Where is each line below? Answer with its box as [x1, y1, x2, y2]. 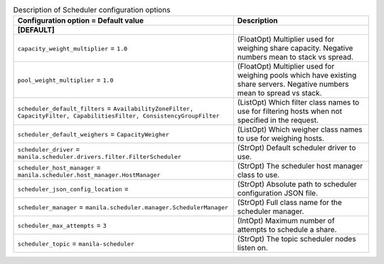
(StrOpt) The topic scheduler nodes [237, 234, 356, 244]
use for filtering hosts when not [237, 107, 343, 117]
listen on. [237, 243, 268, 253]
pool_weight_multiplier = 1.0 [17, 75, 114, 85]
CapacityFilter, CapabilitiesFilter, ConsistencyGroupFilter [17, 112, 220, 120]
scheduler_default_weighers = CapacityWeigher [17, 129, 170, 139]
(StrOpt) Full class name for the [237, 198, 343, 208]
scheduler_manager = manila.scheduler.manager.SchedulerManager [17, 202, 229, 212]
